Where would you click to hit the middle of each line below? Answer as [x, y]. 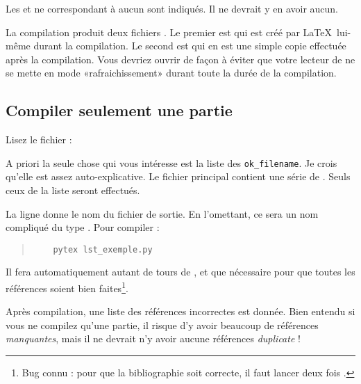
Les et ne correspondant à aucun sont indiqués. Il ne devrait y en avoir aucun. [172, 8]
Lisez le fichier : [39, 139]
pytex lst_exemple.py [103, 249]
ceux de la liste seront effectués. [73, 190]
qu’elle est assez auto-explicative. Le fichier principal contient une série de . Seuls [178, 176]
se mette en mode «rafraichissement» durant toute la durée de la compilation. [171, 73]
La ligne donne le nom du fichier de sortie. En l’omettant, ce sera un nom [162, 213]
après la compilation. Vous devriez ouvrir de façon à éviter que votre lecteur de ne [180, 59]
